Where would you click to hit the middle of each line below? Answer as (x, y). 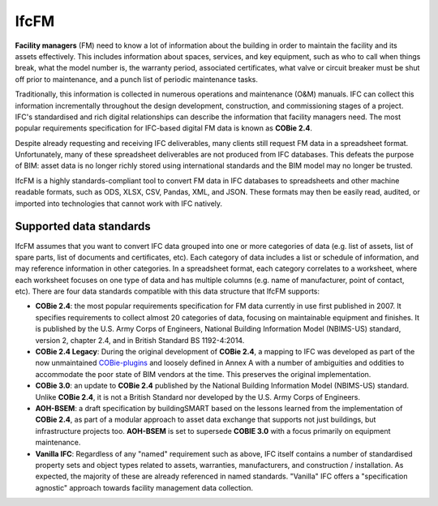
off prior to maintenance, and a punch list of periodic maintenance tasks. (137, 79)
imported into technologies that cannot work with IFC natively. (119, 204)
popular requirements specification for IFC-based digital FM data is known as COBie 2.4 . (163, 128)
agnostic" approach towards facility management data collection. (144, 487)
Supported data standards (83, 227)
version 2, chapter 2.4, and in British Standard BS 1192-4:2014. (140, 340)
